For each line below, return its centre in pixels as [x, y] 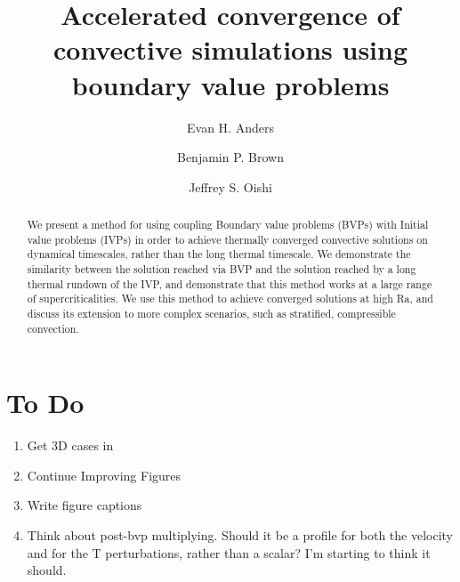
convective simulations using [230, 49]
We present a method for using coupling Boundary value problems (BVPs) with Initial [228, 225]
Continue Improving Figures [104, 475]
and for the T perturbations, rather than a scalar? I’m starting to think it [229, 552]
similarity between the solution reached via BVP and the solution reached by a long [222, 269]
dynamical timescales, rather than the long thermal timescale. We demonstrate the [219, 254]
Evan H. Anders [230, 127]
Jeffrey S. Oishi [230, 186]
